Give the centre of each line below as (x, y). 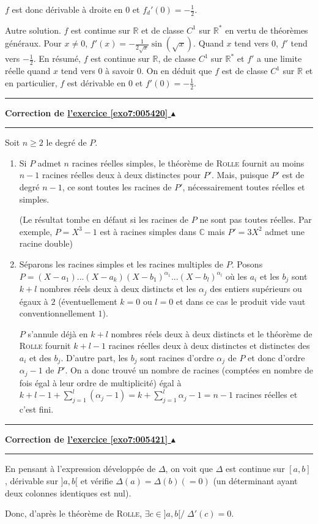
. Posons (247, 264)
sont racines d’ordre (177, 357)
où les (236, 276)
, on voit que (189, 469)
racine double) (46, 243)
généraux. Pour (33, 43)
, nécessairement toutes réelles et (244, 187)
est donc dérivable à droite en (67, 9)
